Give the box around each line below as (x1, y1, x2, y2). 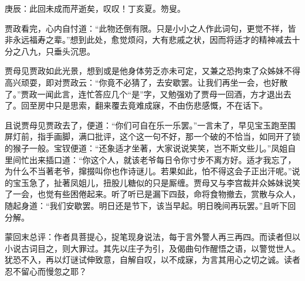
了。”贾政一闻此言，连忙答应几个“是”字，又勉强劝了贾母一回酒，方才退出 (5, 87, 283, 100)
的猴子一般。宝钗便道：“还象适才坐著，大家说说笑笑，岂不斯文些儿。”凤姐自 (5, 141, 296, 154)
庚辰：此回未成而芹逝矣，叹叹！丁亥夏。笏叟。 (5, 2, 185, 14)
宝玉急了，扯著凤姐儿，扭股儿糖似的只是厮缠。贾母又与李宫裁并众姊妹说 (12, 176, 292, 188)
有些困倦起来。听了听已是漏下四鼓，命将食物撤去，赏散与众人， (53, 188, 300, 200)
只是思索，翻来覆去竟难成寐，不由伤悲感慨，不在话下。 (53, 99, 267, 111)
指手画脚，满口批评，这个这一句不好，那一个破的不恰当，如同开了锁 (37, 130, 300, 143)
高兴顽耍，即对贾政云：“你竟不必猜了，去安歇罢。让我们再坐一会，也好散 (5, 76, 288, 88)
